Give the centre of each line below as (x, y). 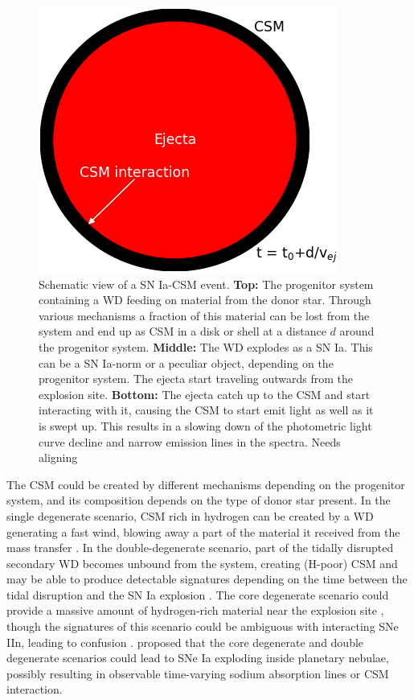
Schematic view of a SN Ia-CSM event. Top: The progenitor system (206, 284)
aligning (58, 457)
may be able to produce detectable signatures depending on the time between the (207, 579)
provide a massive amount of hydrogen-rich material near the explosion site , (195, 610)
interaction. (35, 689)
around (357, 331)
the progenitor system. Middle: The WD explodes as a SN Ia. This (206, 346)
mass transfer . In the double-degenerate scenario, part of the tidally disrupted (200, 548)
